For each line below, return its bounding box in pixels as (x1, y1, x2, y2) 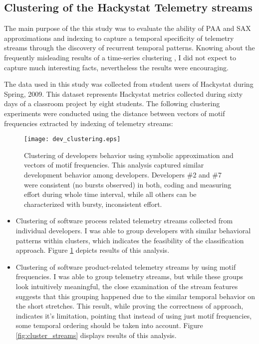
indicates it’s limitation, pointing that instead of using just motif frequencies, (15, 310, 252, 321)
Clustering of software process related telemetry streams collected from (15, 215, 233, 226)
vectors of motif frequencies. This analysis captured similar (24, 160, 204, 170)
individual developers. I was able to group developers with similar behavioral (15, 225, 251, 235)
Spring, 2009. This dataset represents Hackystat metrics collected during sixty (4, 88, 243, 99)
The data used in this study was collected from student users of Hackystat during (4, 79, 254, 89)
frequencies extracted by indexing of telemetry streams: (4, 118, 173, 128)
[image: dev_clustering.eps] (24, 136, 121, 143)
